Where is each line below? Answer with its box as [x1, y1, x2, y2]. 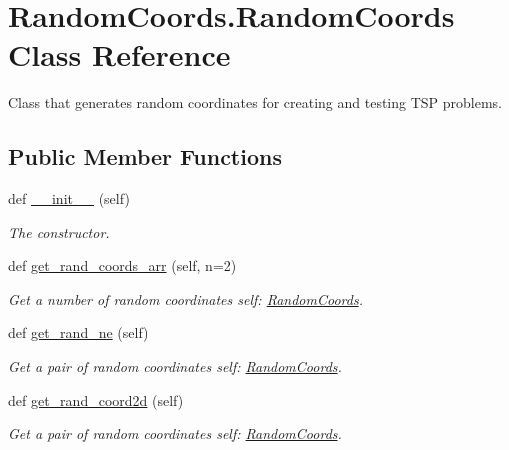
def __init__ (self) [8, 188, 130, 209]
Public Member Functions [8, 141, 282, 172]
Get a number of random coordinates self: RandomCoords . [8, 288, 363, 309]
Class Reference [8, 34, 231, 75]
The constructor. [8, 221, 110, 242]
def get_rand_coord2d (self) [8, 389, 184, 410]
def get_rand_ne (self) [8, 322, 149, 343]
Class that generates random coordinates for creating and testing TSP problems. [8, 92, 503, 113]
